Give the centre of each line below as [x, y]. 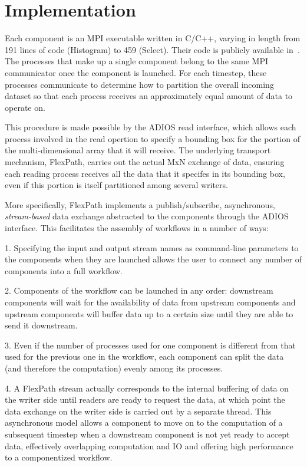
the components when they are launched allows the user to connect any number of [153, 259]
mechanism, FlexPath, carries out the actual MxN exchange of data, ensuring [145, 162]
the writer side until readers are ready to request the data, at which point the [145, 399]
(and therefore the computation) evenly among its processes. [114, 368]
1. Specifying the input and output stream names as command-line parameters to [152, 247]
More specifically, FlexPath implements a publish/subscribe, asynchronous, [140, 204]
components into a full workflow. [64, 270]
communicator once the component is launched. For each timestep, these [136, 72]
